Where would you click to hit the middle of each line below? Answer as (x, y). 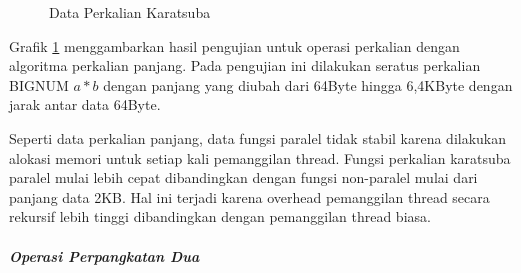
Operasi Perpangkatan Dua (104, 255)
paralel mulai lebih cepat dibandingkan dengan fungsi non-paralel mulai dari (243, 177)
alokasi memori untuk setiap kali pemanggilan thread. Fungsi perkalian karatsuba (260, 157)
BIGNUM (39, 84)
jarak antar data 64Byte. (85, 104)
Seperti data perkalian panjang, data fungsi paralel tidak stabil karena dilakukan (258, 137)
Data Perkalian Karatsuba (130, 12)
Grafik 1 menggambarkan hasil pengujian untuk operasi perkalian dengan (234, 45)
